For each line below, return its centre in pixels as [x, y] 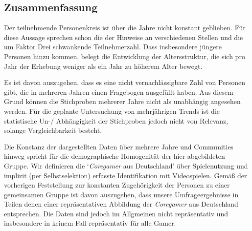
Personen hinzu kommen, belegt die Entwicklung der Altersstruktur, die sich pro [125, 56]
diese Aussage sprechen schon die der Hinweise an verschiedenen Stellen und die [124, 37]
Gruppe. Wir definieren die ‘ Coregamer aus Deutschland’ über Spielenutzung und [126, 165]
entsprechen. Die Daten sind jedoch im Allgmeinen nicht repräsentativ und [116, 213]
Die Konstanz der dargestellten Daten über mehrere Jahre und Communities [119, 146]
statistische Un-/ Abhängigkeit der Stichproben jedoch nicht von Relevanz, [116, 120]
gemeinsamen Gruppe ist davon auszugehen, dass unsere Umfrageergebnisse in [121, 194]
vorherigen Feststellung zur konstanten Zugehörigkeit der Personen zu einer [117, 185]
